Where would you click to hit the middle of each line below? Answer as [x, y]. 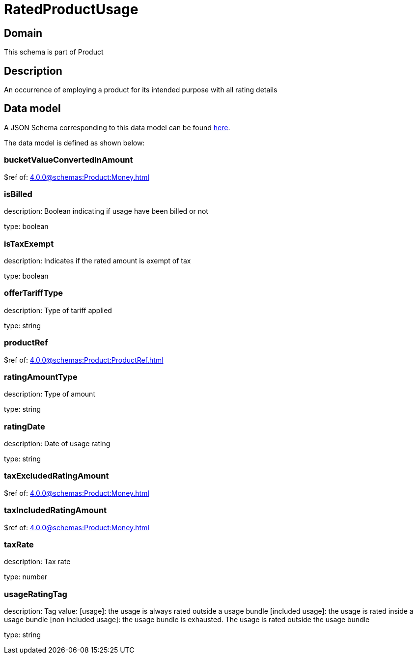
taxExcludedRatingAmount [56, 476]
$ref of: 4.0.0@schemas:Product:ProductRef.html [84, 360]
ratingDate [25, 426]
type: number [26, 577]
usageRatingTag [36, 594]
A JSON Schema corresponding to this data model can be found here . [117, 127]
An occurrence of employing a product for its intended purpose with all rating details [141, 90]
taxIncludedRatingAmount [56, 510]
